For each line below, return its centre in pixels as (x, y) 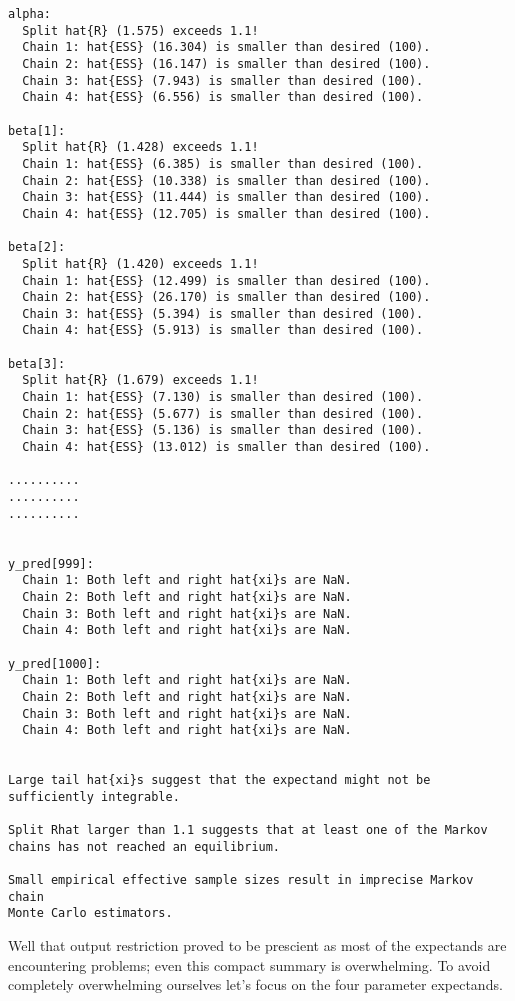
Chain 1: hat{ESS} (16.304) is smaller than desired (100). (226, 47)
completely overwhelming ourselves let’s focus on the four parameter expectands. (255, 984)
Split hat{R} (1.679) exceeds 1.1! (140, 380)
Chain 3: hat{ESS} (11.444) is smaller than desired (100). (226, 197)
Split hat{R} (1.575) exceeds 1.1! (140, 30)
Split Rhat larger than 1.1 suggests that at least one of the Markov (248, 830)
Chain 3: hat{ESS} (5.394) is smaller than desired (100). (223, 313)
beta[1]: (37, 130)
